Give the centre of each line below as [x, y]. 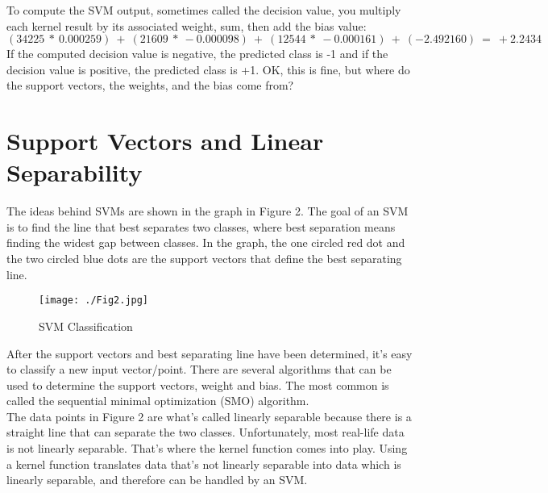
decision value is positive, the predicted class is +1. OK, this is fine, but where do [208, 69]
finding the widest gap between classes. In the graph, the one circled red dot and [206, 242]
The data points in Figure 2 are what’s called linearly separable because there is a [209, 416]
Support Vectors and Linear [165, 141]
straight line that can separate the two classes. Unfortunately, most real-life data [205, 432]
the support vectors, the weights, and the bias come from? [150, 85]
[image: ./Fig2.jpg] [94, 301]
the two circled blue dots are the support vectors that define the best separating [204, 259]
